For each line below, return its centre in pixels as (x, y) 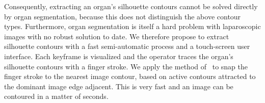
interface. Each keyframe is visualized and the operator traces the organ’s (119, 56)
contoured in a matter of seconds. (56, 96)
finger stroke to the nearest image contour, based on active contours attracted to (130, 76)
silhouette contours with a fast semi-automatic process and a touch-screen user (127, 46)
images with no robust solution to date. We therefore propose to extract (117, 36)
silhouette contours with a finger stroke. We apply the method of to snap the (126, 66)
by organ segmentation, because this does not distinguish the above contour (123, 16)
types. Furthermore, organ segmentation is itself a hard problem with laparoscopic (132, 26)
